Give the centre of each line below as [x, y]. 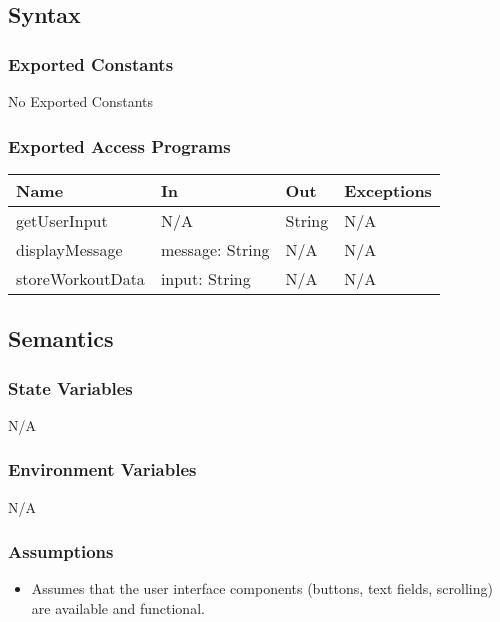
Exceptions [388, 190]
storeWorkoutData [80, 278]
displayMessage [69, 249]
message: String [215, 249]
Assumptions [61, 551]
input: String [205, 278]
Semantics [61, 338]
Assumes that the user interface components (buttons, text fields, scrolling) [262, 588]
